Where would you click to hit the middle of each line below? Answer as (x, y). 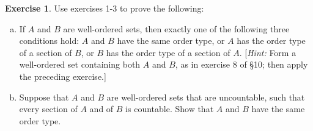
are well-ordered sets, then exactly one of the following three (176, 28)
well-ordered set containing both (80, 64)
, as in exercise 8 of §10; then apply (241, 64)
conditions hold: (49, 41)
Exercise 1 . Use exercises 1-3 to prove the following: (105, 8)
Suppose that (44, 97)
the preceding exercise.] (63, 76)
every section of (48, 109)
